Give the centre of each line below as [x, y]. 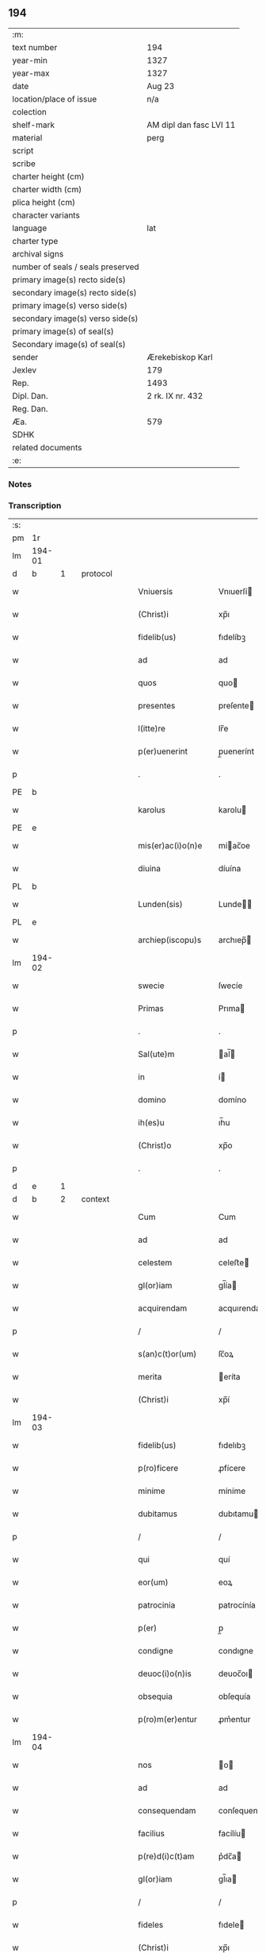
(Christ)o [155, 1145]
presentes [157, 706]
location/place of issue [55, 98]
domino [152, 1100]
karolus [152, 810]
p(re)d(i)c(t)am [166, 1856]
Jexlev [25, 370]
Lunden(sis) [161, 905]
